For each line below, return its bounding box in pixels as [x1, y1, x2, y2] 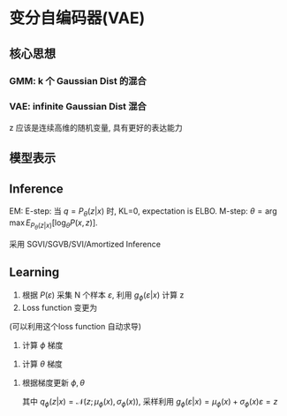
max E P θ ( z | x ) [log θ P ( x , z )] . [9, 217, 99, 231]
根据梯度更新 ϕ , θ [21, 377, 86, 388]
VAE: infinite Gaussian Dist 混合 [9, 101, 147, 113]
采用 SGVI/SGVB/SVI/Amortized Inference [9, 238, 162, 249]
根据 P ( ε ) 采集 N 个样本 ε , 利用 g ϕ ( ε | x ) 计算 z [21, 289, 185, 302]
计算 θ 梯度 [21, 359, 64, 369]
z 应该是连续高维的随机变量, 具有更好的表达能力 [9, 122, 183, 132]
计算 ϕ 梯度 [21, 339, 64, 350]
